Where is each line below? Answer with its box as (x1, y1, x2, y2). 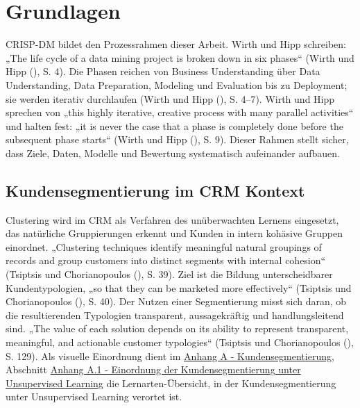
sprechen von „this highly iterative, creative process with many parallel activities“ (6, 105, 354, 120)
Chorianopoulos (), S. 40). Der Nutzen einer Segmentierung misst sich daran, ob (6, 294, 347, 309)
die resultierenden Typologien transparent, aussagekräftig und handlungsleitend (6, 307, 344, 322)
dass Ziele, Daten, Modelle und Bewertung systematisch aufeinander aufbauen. (6, 145, 340, 160)
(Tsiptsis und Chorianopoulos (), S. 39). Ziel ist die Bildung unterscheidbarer (6, 267, 333, 281)
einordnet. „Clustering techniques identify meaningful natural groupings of (6, 239, 322, 254)
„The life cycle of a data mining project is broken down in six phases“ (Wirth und (6, 50, 354, 65)
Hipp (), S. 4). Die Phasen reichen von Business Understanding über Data (6, 64, 320, 79)
